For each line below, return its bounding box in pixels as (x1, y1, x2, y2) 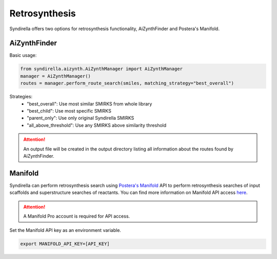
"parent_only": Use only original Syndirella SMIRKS (27, 115, 134, 121)
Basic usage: (9, 52, 37, 58)
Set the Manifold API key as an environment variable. (9, 227, 122, 233)
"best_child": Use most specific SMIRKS (27, 107, 111, 114)
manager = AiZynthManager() (20, 73, 91, 79)
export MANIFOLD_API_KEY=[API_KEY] (20, 241, 110, 247)
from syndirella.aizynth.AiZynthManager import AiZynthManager (20, 66, 183, 72)
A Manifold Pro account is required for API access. (23, 213, 130, 220)
